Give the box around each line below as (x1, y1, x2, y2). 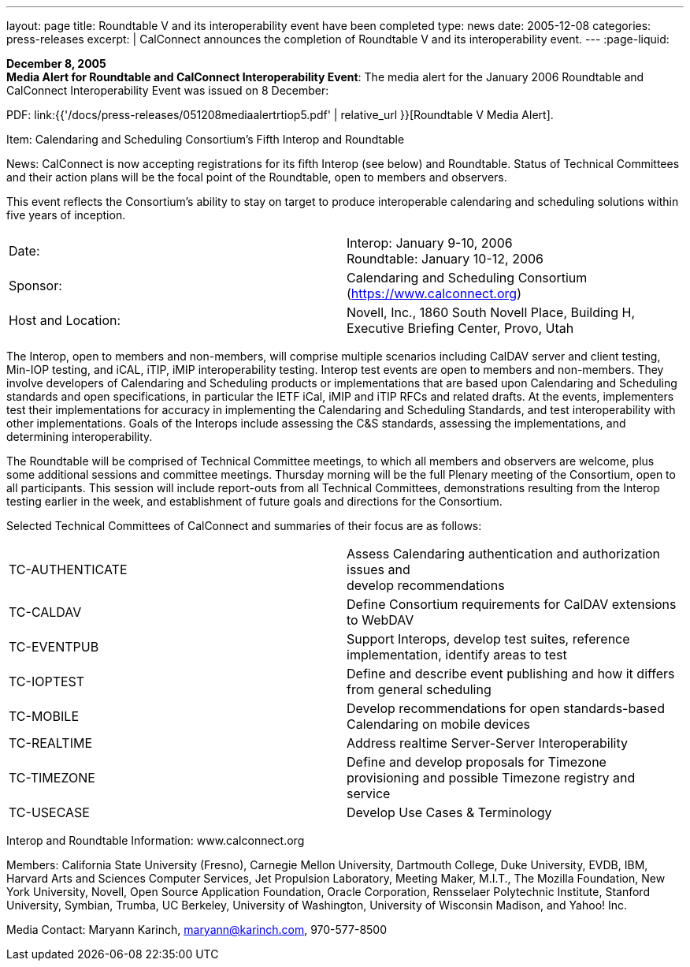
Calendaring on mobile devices (347, 716, 531, 732)
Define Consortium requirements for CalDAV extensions (347, 596, 677, 612)
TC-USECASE (9, 805, 90, 820)
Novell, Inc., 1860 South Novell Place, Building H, (347, 304, 636, 320)
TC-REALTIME (9, 735, 93, 751)
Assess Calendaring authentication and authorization (347, 546, 661, 562)
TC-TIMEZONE (9, 770, 95, 786)
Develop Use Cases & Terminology (347, 805, 552, 820)
